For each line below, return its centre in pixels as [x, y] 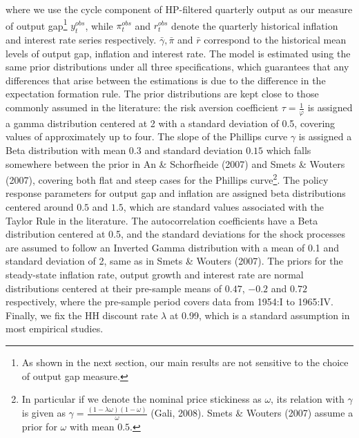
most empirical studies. [55, 328]
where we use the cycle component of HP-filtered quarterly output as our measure [179, 9]
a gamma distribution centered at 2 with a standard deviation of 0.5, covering [171, 123]
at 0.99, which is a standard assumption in [260, 315]
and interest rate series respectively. [81, 40]
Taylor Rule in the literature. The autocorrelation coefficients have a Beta [162, 220]
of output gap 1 [37, 24]
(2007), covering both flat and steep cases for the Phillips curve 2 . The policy [167, 179]
